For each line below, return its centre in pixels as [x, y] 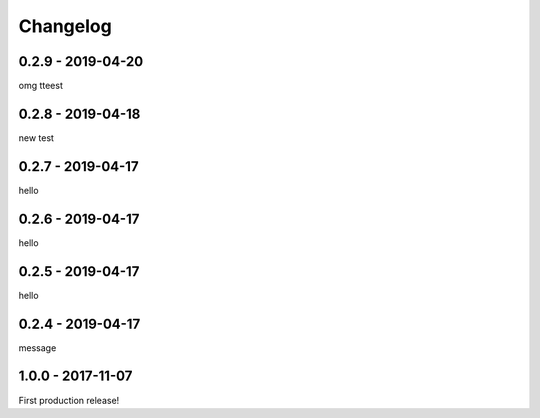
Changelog [65, 26]
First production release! [69, 400]
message [37, 347]
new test [36, 137]
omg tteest [41, 86]
